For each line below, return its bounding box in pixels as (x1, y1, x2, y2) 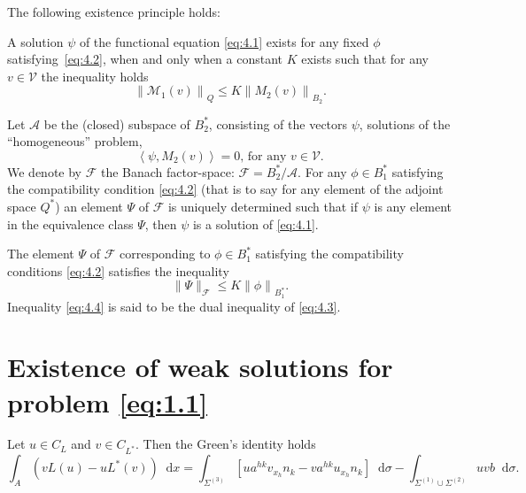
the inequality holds (41, 66, 149, 85)
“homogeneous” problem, (7, 132, 143, 150)
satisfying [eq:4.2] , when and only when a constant (7, 50, 283, 68)
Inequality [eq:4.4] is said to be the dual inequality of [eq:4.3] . (7, 297, 341, 315)
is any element (374, 196, 453, 215)
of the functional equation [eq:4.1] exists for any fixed (79, 32, 369, 50)
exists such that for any (301, 50, 429, 68)
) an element (55, 196, 123, 215)
